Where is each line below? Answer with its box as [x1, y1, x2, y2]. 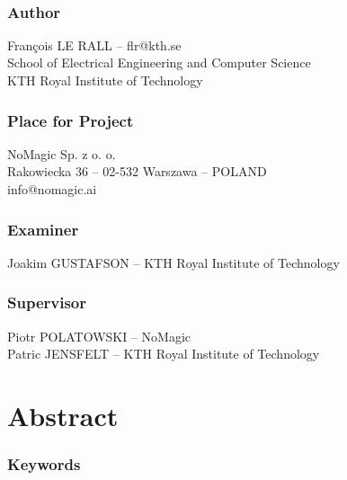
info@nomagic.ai [7, 180, 97, 198]
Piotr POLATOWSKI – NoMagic [7, 326, 191, 345]
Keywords [7, 453, 81, 476]
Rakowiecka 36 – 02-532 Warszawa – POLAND [7, 162, 267, 181]
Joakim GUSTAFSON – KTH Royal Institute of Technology [7, 253, 340, 271]
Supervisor [7, 291, 86, 314]
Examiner [7, 218, 79, 240]
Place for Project [7, 109, 134, 131]
